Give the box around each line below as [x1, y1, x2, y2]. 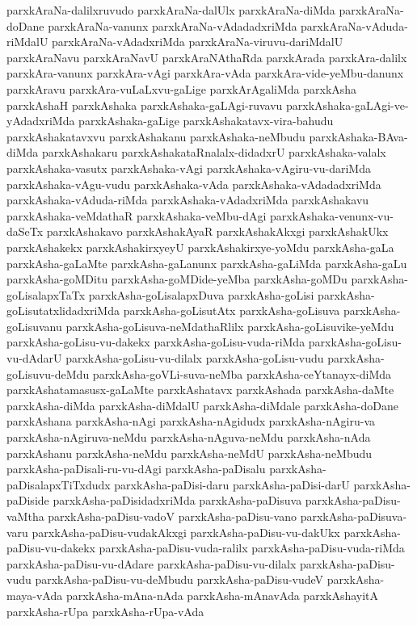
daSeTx [6, 223, 44, 240]
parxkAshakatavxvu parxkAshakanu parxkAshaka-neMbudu [6, 128, 305, 145]
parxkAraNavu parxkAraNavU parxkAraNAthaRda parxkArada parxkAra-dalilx [6, 48, 407, 65]
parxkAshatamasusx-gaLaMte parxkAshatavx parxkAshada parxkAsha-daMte [6, 381, 394, 398]
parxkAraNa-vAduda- [301, 17, 408, 34]
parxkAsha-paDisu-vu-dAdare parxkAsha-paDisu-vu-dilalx [6, 555, 297, 572]
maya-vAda [6, 586, 63, 603]
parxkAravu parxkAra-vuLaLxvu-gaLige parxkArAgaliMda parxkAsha [6, 80, 357, 97]
